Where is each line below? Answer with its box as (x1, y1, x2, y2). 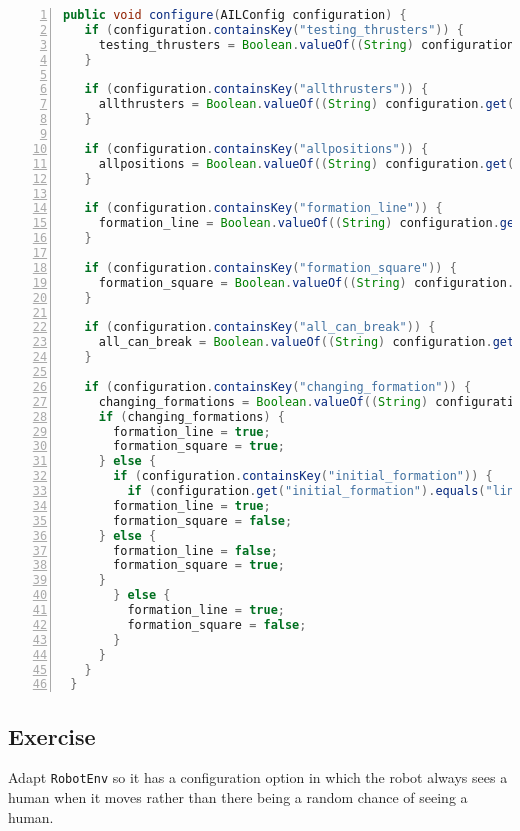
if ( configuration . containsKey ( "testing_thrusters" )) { (84, 22, 465, 37)
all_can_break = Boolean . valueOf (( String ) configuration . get (98, 335, 515, 350)
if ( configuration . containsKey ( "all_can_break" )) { (84, 320, 436, 335)
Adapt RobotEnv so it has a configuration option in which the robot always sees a (8, 767, 508, 788)
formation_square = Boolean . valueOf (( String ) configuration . (98, 275, 515, 290)
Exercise (8, 720, 96, 751)
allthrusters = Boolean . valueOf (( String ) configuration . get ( (98, 97, 515, 112)
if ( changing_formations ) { (98, 409, 286, 424)
